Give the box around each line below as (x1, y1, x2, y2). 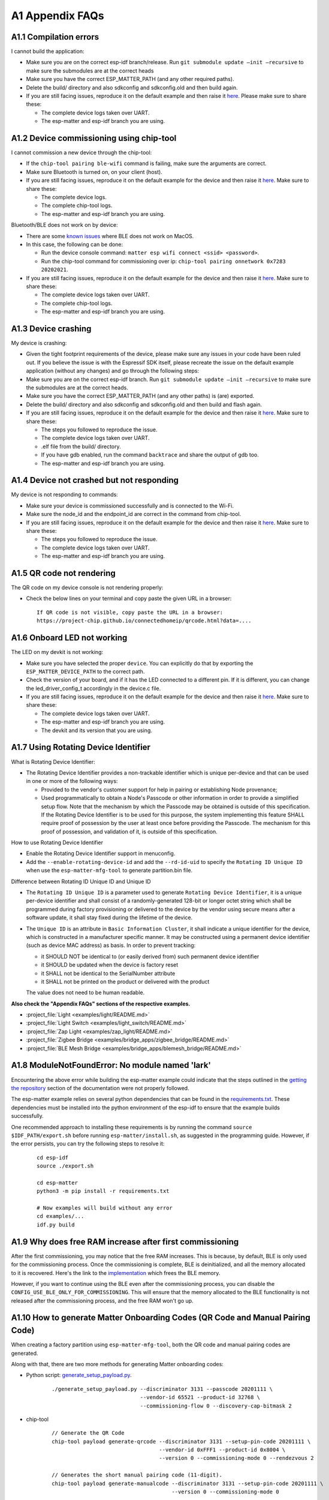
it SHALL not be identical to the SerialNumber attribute (41, 970, 176, 977)
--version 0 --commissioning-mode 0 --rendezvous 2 (159, 1455, 314, 1462)
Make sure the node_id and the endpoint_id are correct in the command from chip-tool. (26, 511, 242, 518)
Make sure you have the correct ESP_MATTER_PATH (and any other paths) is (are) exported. (26, 392, 255, 400)
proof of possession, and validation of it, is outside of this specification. (41, 828, 218, 835)
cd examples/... (37, 1213, 84, 1220)
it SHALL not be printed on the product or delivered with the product (41, 978, 210, 985)
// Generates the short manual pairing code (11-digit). (52, 1472, 223, 1478)
